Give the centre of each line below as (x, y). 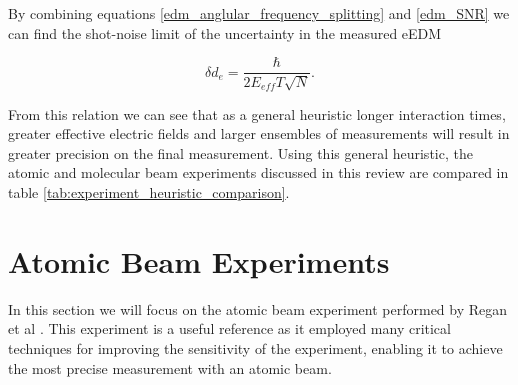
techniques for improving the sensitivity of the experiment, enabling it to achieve (255, 347)
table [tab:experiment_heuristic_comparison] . (149, 192)
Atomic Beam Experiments (199, 260)
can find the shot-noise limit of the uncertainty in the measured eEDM (225, 32)
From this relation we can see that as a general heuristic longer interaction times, (257, 113)
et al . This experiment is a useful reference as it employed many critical (229, 328)
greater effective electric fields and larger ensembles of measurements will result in (259, 133)
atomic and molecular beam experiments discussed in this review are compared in (258, 172)
